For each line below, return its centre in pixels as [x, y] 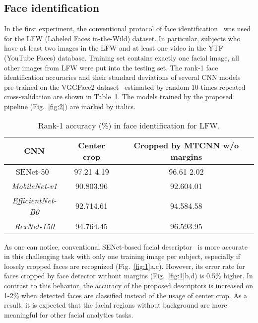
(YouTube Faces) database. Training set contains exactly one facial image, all [122, 57]
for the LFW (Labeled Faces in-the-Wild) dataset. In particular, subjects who [122, 38]
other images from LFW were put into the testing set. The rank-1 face [111, 67]
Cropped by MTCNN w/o [186, 145]
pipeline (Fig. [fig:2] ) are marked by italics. [70, 106]
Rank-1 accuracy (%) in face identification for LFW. [129, 125]
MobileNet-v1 [34, 186]
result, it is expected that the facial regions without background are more [116, 305]
